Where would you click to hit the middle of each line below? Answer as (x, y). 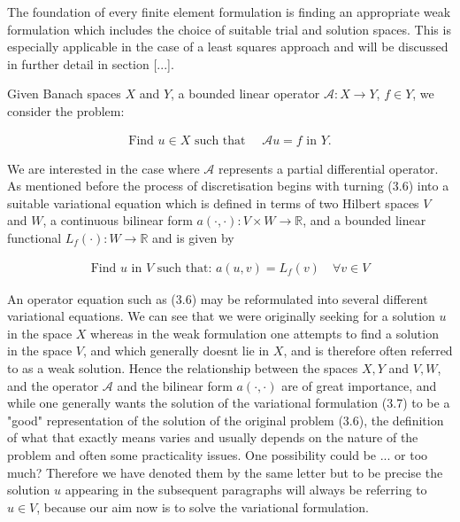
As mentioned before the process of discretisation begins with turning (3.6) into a (228, 186)
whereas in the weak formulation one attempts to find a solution (264, 333)
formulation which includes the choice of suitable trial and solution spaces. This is (229, 29)
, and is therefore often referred (368, 351)
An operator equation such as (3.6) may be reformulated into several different (218, 298)
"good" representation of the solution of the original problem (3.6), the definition (226, 420)
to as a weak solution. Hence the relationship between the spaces (183, 367)
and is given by (193, 237)
